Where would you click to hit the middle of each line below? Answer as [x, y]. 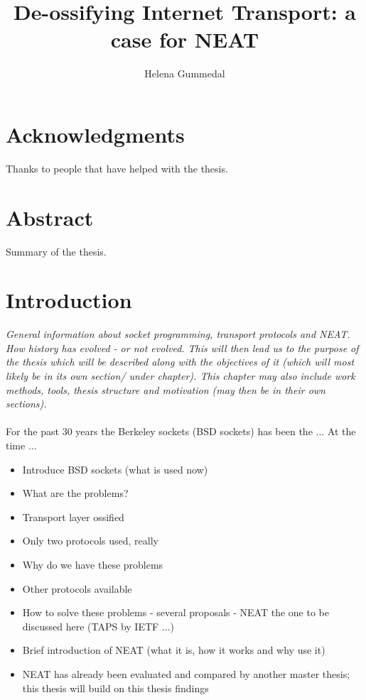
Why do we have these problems [93, 564]
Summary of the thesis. [56, 251]
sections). [26, 404]
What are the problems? [75, 493]
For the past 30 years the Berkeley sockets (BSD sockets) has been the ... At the [181, 431]
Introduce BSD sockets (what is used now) [115, 469]
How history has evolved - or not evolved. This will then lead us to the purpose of [182, 348]
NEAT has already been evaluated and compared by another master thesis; [186, 673]
